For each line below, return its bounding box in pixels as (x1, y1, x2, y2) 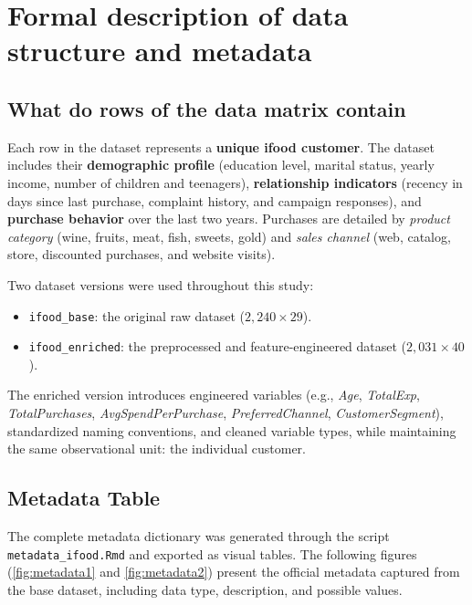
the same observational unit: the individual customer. (7, 439, 306, 458)
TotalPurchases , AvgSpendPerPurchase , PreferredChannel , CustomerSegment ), (7, 403, 444, 422)
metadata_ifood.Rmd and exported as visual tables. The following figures (7, 544, 417, 563)
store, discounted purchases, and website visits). (7, 245, 276, 264)
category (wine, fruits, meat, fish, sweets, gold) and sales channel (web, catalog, (7, 226, 451, 245)
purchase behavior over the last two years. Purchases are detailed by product (7, 209, 450, 228)
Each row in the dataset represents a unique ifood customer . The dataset (7, 137, 435, 156)
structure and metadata (7, 32, 312, 69)
